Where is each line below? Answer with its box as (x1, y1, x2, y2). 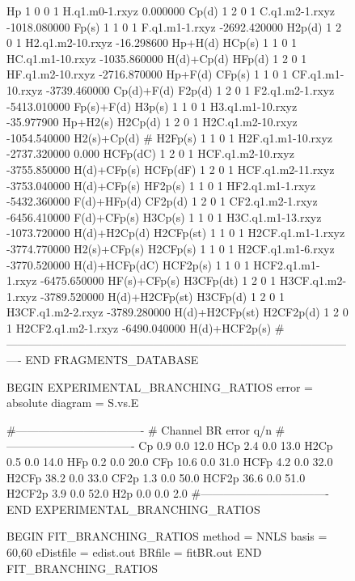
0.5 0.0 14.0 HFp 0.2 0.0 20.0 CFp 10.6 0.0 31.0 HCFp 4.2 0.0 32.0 (6, 453, 333, 470)
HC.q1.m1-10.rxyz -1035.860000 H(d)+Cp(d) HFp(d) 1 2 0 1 (6, 49, 307, 66)
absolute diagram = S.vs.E (6, 394, 139, 411)
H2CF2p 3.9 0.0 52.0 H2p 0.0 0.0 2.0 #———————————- (6, 485, 329, 502)
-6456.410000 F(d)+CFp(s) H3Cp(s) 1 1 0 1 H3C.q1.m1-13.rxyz (6, 208, 322, 225)
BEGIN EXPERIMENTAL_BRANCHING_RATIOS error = (6, 378, 313, 395)
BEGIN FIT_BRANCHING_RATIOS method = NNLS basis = (6, 528, 328, 545)
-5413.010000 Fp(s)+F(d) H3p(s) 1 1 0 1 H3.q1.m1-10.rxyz (6, 97, 298, 114)
